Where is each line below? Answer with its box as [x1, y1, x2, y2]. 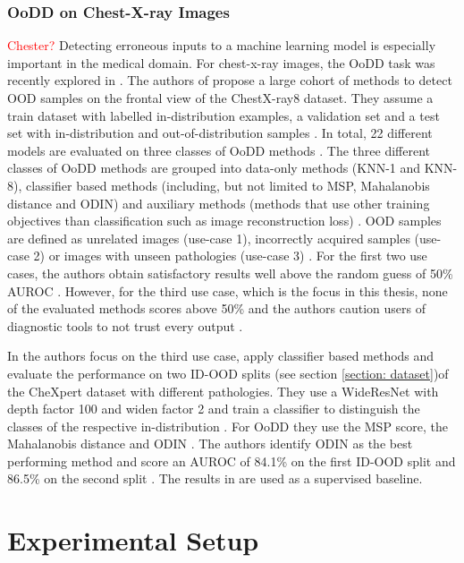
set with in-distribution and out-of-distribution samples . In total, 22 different [7, 124, 433, 142]
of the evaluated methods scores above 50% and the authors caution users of [7, 299, 426, 318]
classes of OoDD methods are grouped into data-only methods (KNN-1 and [7, 158, 421, 177]
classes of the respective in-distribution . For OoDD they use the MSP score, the [7, 416, 449, 435]
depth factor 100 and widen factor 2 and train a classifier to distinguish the [7, 399, 420, 418]
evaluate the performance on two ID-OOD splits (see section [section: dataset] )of [7, 363, 449, 382]
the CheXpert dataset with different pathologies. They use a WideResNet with [7, 381, 439, 400]
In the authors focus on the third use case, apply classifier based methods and [7, 346, 434, 365]
